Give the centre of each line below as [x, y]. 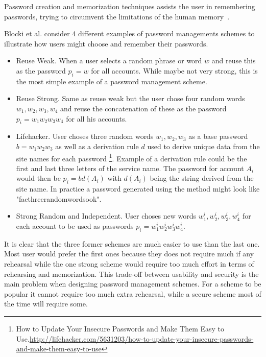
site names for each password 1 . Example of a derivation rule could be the [131, 157]
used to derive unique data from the [203, 146]
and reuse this [234, 61]
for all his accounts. [96, 118]
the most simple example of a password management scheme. [112, 81]
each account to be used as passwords [75, 225]
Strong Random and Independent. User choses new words [106, 216]
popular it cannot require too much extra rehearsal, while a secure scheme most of [133, 293]
